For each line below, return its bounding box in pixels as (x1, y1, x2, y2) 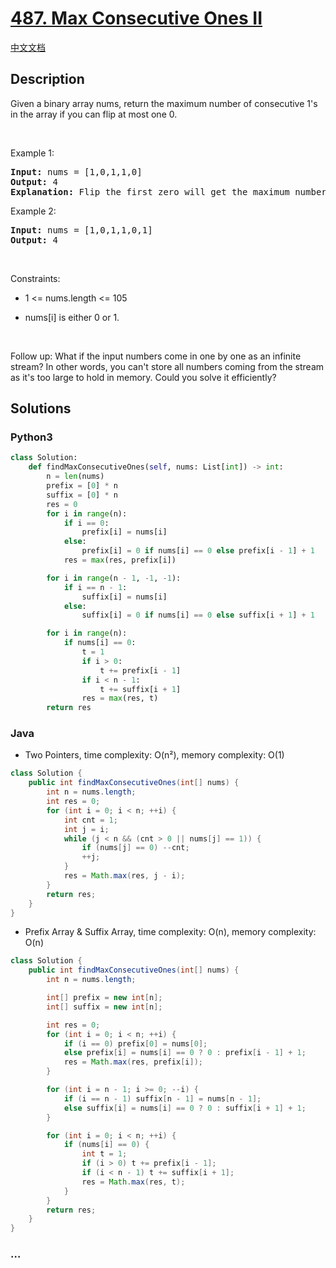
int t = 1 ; (81, 1149, 128, 1159)
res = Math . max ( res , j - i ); (63, 871, 186, 881)
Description (10, 71, 85, 88)
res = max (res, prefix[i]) (63, 555, 177, 566)
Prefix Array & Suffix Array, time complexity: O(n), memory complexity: (24, 926, 317, 938)
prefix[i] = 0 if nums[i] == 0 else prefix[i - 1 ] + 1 (81, 546, 316, 556)
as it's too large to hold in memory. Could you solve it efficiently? (10, 371, 277, 383)
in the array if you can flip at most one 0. (10, 108, 178, 120)
